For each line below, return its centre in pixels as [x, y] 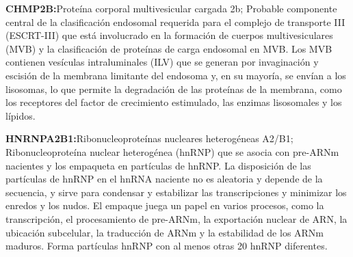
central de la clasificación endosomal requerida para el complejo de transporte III [175, 22]
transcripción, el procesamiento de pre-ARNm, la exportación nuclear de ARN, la [176, 218]
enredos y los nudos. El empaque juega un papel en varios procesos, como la [165, 205]
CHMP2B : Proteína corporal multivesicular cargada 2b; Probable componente [171, 8]
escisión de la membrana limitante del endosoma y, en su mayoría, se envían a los [176, 75]
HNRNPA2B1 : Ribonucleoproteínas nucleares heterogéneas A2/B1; [149, 138]
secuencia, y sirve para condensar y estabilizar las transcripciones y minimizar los [176, 192]
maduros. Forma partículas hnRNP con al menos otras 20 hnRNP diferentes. [167, 246]
